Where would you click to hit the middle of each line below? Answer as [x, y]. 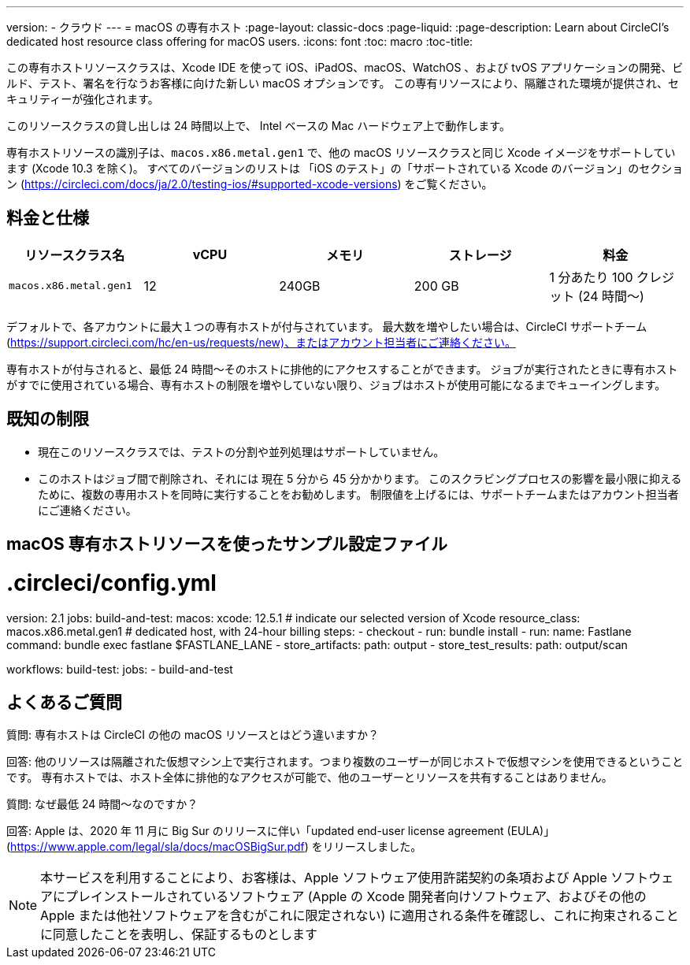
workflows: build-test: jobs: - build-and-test [120, 669]
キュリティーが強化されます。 [83, 99]
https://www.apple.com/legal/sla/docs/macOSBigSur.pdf [158, 847]
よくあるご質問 [64, 703]
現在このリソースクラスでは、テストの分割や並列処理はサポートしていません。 [241, 451]
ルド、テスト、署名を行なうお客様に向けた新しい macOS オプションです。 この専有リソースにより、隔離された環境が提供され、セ [343, 83]
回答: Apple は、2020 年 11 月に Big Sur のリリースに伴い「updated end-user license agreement [255, 831]
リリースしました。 [372, 847]
